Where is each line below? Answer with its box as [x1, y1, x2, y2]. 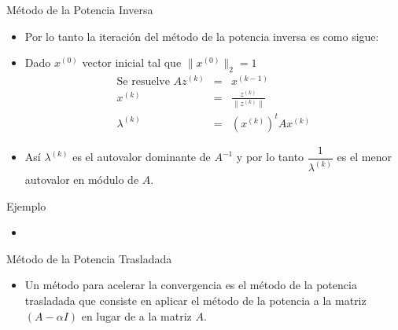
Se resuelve [116, 76, 170, 88]
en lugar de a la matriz [81, 307, 192, 324]
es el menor [337, 148, 392, 165]
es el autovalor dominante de [72, 148, 211, 165]
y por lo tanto [236, 148, 304, 165]
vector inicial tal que [82, 54, 182, 71]
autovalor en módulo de [24, 171, 139, 188]
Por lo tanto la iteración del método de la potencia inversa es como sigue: [24, 27, 379, 44]
